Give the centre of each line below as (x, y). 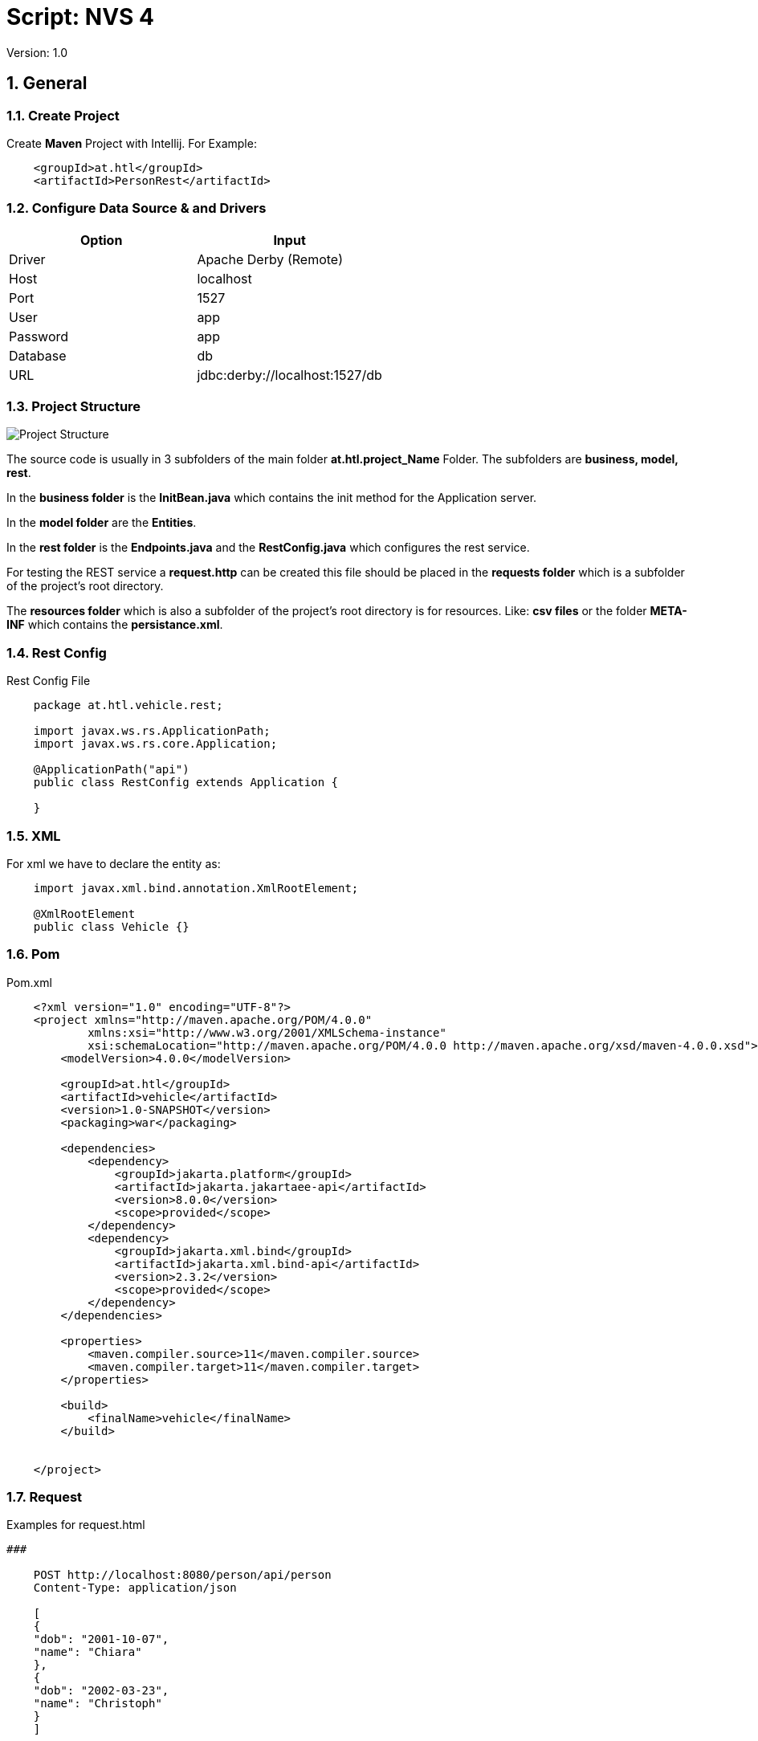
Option (101, 240)
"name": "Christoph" (98, 1704)
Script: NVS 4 (80, 17)
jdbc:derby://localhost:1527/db (289, 375)
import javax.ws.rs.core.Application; (155, 744)
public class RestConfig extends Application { (186, 783)
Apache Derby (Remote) (270, 259)
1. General (47, 84)
